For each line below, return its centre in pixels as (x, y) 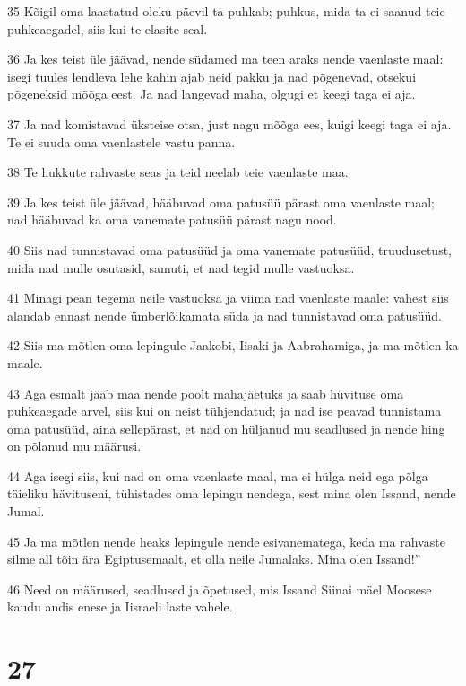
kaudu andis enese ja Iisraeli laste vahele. (120, 607)
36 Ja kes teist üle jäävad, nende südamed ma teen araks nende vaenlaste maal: (225, 59)
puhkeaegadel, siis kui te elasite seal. (108, 28)
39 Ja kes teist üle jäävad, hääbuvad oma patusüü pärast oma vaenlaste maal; (221, 202)
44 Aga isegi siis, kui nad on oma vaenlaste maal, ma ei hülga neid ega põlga (218, 475)
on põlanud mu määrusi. (74, 446)
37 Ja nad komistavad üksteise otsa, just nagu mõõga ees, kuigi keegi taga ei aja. (229, 123)
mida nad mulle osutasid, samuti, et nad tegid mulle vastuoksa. (181, 267)
